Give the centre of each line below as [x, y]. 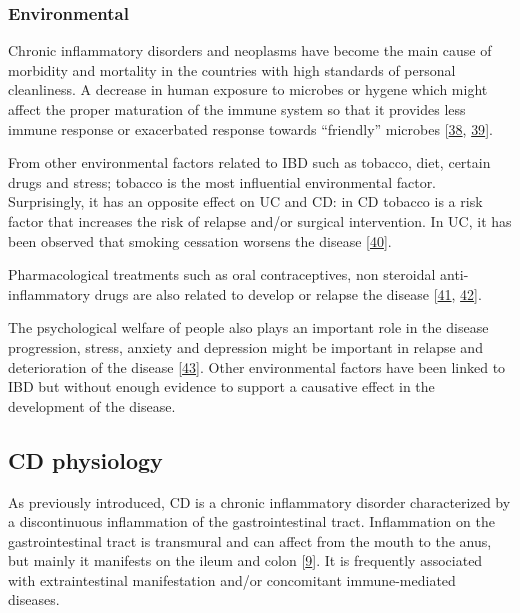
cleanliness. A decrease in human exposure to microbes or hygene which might [248, 89]
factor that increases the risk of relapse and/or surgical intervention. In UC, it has [260, 220]
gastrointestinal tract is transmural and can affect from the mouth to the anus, [250, 540]
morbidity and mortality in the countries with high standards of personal [232, 69]
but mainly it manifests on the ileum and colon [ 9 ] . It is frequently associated [245, 560]
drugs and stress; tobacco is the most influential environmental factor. [222, 181]
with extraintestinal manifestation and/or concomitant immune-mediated [232, 579]
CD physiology [85, 459]
